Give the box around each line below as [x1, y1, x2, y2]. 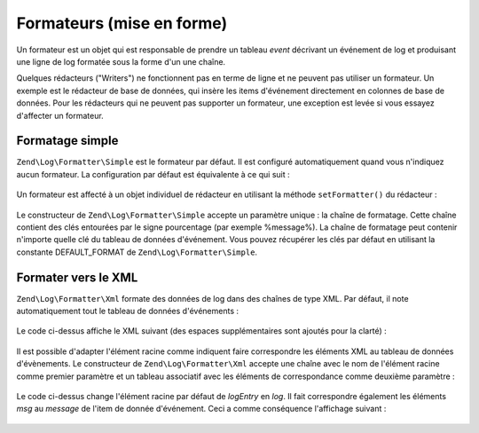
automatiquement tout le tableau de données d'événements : [16, 306, 239, 317]
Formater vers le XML [16, 270, 138, 285]
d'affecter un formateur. [16, 110, 104, 121]
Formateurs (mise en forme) [16, 13, 228, 33]
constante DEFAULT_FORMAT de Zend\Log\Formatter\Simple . [16, 247, 257, 257]
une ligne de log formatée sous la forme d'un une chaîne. [16, 56, 226, 67]
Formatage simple [16, 133, 119, 148]
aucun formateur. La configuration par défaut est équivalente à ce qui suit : [16, 169, 290, 179]
